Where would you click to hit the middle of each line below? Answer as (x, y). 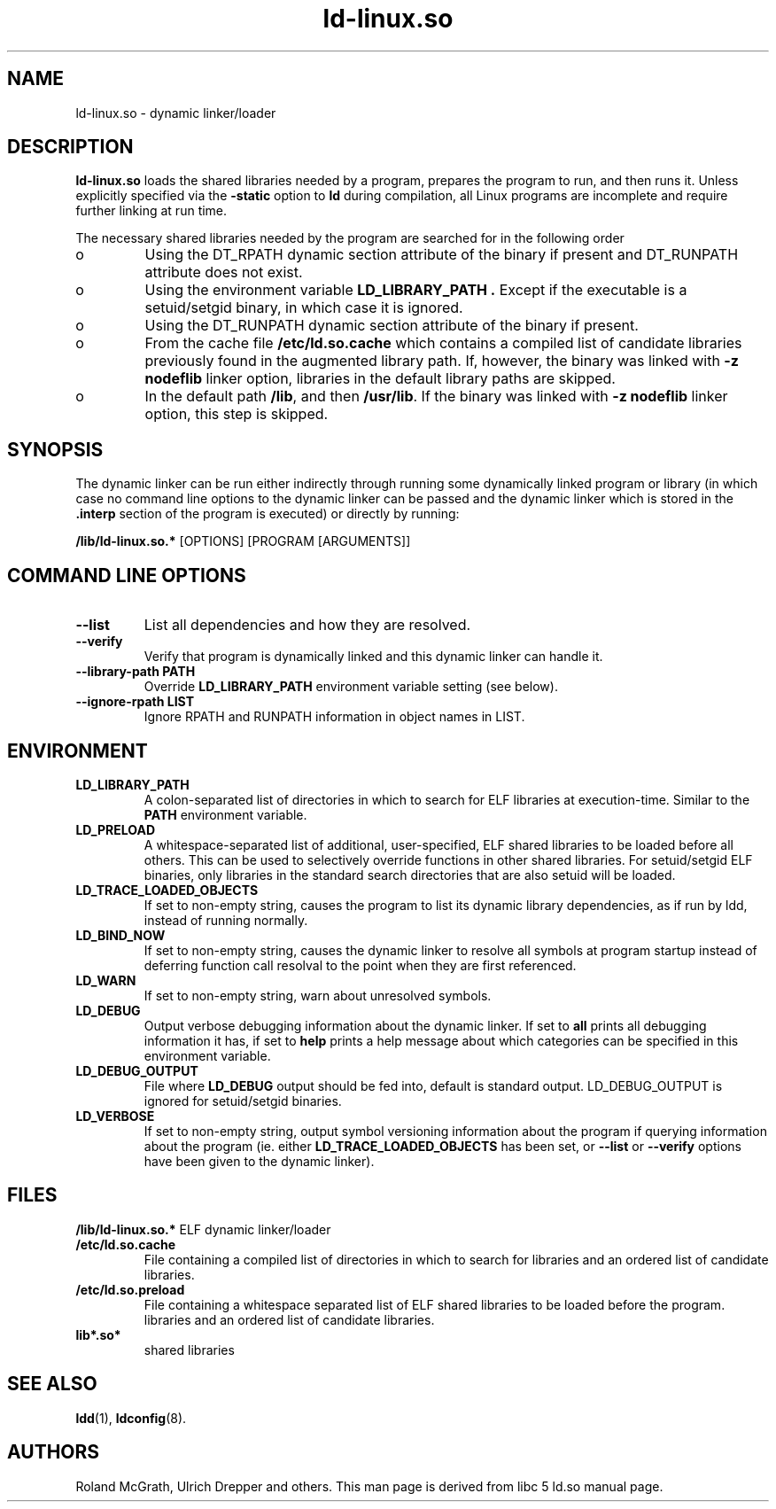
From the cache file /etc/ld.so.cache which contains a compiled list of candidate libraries (443, 343)
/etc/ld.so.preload (130, 1289)
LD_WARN (106, 980)
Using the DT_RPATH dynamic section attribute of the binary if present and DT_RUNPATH (442, 255)
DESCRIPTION (70, 147)
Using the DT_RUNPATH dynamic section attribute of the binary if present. (392, 326)
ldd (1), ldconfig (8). (131, 1418)
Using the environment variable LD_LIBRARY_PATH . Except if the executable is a (416, 290)
